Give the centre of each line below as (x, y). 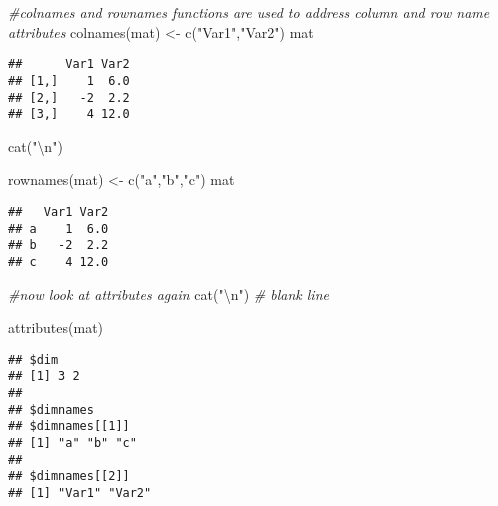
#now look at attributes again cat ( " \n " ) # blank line (168, 293)
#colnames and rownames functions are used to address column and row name (249, 12)
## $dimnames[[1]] (69, 426)
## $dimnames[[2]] (69, 476)
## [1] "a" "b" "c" (72, 443)
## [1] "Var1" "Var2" (80, 493)
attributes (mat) (56, 327)
